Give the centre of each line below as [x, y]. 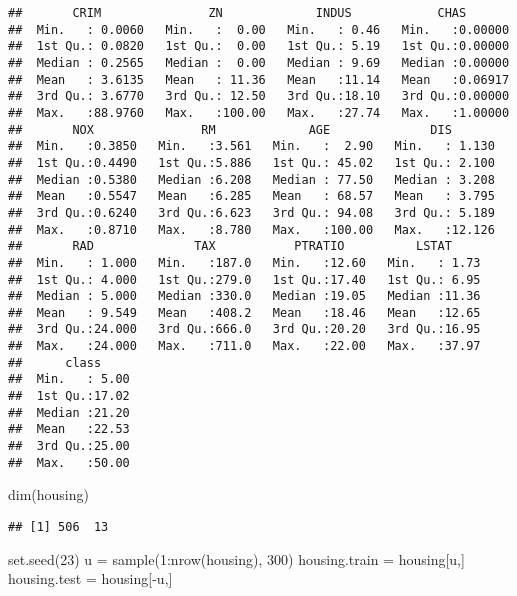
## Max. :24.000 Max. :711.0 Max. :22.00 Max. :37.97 [244, 346]
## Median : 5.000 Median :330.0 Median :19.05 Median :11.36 [244, 296]
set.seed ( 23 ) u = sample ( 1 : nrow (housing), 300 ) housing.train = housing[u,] [236, 558]
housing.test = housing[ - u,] [90, 578]
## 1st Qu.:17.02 [69, 396]
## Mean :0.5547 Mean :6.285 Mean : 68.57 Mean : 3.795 [251, 196]
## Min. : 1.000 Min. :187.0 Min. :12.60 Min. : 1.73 [244, 262]
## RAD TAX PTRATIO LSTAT [230, 246]
